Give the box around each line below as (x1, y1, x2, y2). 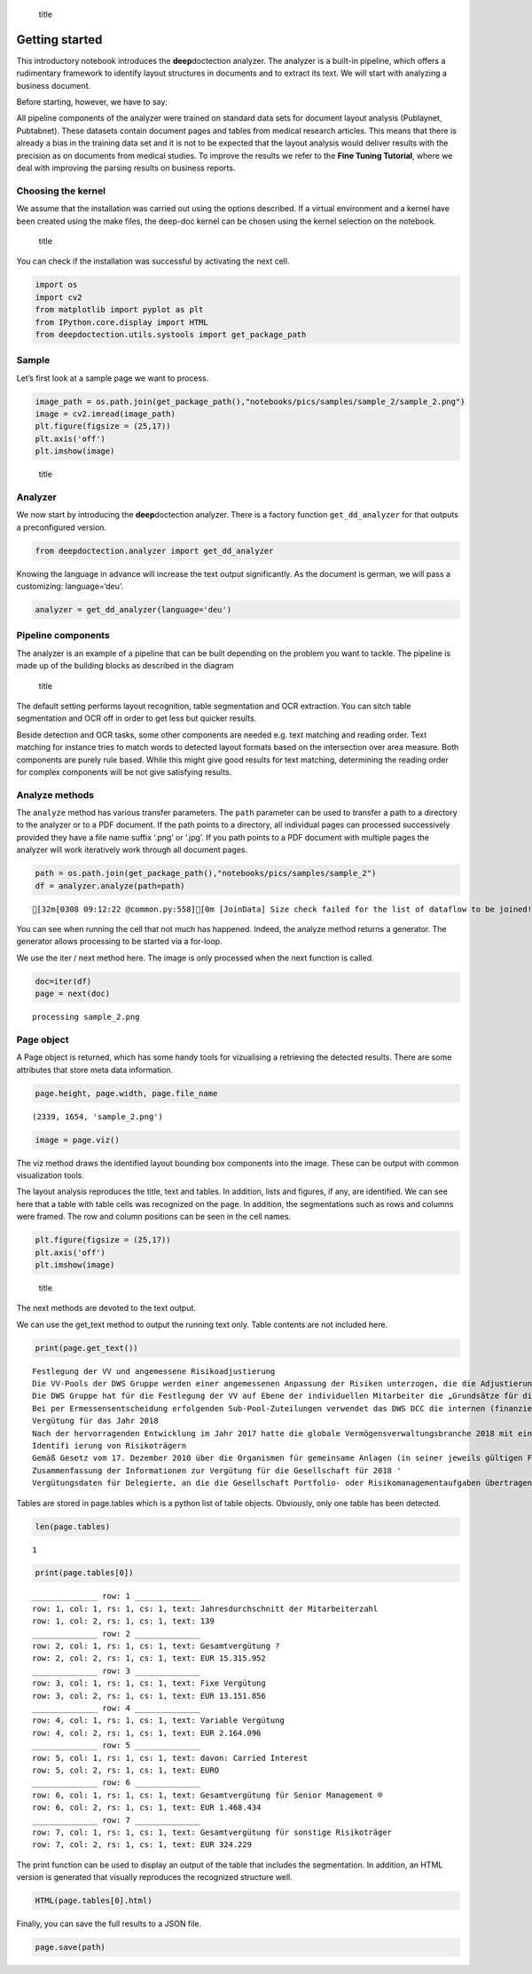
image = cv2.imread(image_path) (35, 409, 176, 419)
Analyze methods (16, 788, 95, 801)
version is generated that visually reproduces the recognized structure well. (16, 1872, 293, 1883)
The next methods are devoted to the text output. (16, 1303, 197, 1314)
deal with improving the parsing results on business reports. (16, 162, 236, 173)
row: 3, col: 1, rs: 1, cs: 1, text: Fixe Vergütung (32, 1678, 266, 1688)
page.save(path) (35, 1942, 106, 1953)
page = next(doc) (35, 989, 111, 999)
